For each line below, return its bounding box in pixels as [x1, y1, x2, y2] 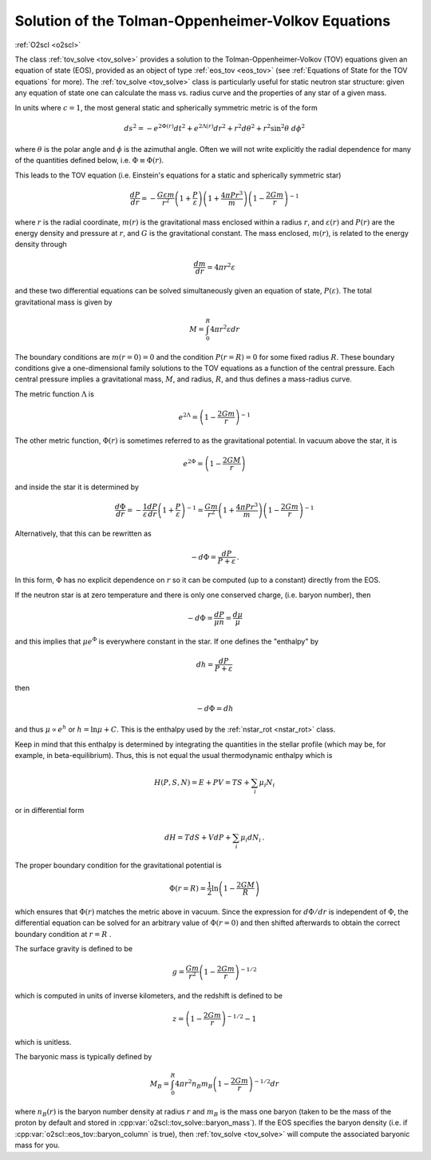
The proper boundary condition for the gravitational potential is [14, 860, 223, 870]
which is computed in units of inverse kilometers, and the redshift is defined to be [14, 991, 283, 1000]
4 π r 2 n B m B [174, 1078, 213, 1090]
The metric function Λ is [14, 389, 95, 399]
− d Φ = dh [196, 704, 234, 713]
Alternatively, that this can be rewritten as [14, 528, 152, 539]
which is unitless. [14, 1037, 72, 1046]
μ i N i [259, 778, 275, 789]
